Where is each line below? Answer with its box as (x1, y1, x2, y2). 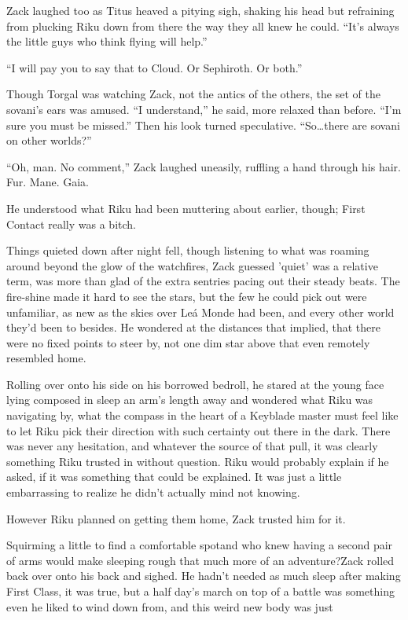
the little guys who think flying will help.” (6, 33, 208, 50)
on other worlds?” (6, 132, 92, 149)
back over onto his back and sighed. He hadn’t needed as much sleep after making (6, 567, 401, 584)
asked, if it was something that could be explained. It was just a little (6, 468, 342, 485)
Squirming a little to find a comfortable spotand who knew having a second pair (6, 537, 393, 553)
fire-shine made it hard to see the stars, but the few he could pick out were (6, 288, 367, 304)
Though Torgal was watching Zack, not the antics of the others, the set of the (6, 86, 380, 102)
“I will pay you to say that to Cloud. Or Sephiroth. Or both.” (6, 59, 303, 75)
